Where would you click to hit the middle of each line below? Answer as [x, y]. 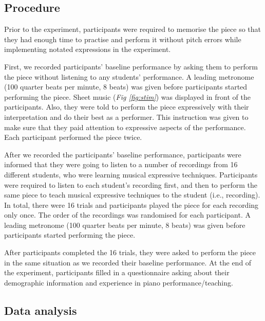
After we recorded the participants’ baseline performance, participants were [123, 154]
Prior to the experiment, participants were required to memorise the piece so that [133, 29]
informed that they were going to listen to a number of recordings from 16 [121, 164]
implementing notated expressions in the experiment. [88, 49]
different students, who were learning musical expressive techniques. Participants [131, 174]
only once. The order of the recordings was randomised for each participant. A [128, 215]
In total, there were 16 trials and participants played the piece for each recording [131, 204]
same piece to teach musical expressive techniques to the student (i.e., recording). [132, 195]
